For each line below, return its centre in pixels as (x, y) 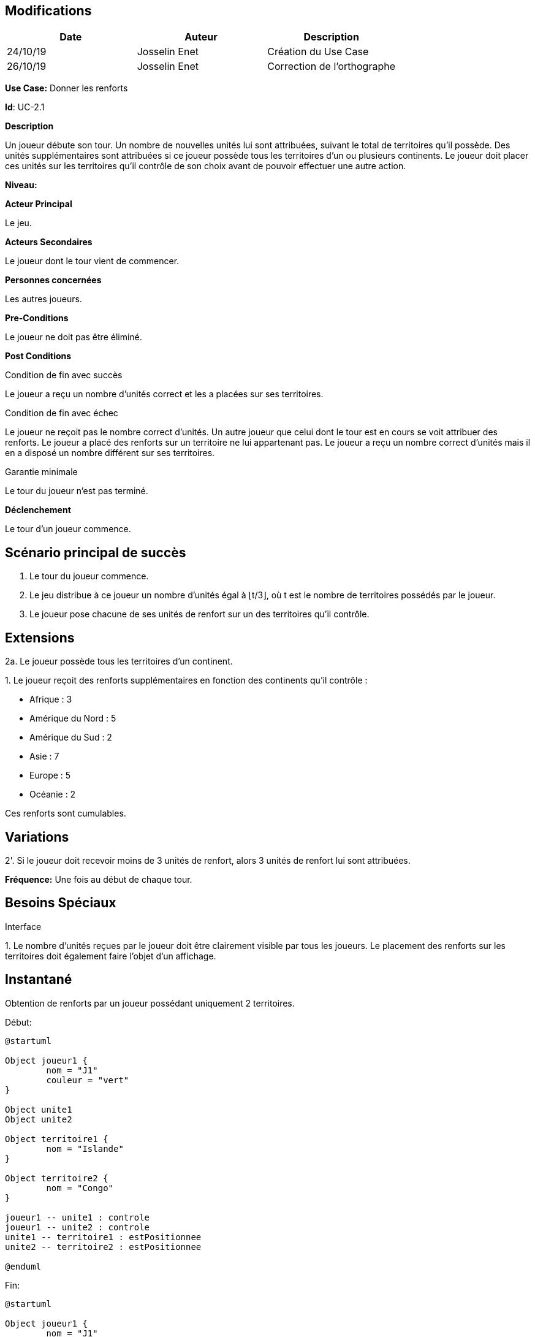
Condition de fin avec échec (62, 413)
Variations (37, 837)
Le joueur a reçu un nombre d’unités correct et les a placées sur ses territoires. (164, 394)
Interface (23, 926)
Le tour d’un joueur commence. (68, 529)
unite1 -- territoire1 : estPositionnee (103, 1237)
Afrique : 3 (51, 699)
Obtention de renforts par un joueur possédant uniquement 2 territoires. (150, 1003)
